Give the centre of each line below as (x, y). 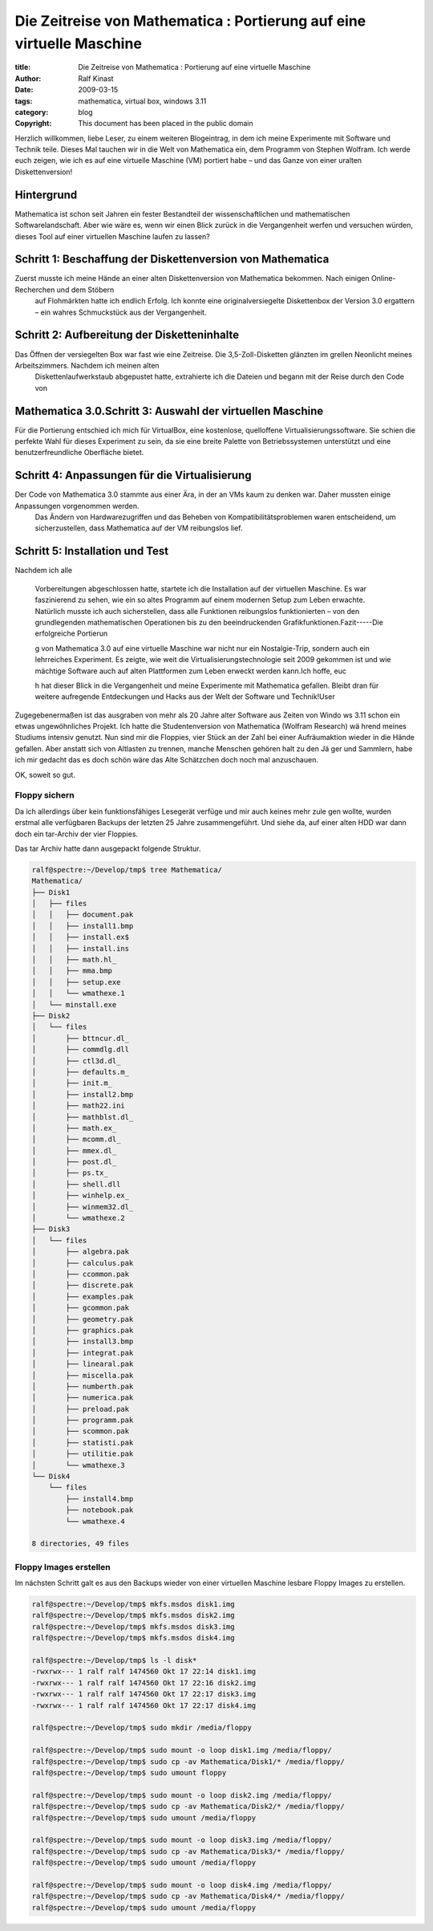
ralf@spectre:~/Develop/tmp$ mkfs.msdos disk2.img (134, 1616)
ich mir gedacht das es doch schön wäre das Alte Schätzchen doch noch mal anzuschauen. (166, 760)
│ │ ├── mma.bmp (72, 971)
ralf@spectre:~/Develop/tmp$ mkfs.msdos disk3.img (134, 1626)
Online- (383, 278)
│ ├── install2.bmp (83, 1094)
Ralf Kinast (96, 78)
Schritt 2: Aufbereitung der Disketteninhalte (127, 335)
